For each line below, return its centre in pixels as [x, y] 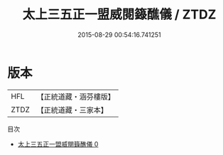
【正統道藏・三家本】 [72, 109]
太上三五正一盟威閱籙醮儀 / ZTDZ [119, 15]
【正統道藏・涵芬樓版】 [76, 97]
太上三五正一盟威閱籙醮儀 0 [58, 144]
